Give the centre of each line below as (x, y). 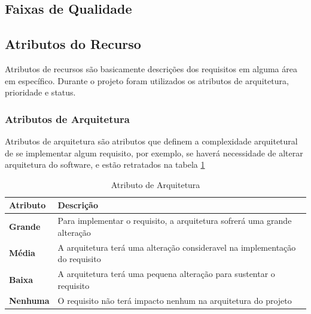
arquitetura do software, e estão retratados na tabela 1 (105, 164)
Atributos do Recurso (73, 44)
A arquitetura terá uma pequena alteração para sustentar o (166, 274)
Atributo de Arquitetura (155, 184)
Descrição (78, 205)
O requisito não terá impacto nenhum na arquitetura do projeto (175, 300)
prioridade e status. (40, 92)
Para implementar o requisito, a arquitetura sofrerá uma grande (175, 221)
